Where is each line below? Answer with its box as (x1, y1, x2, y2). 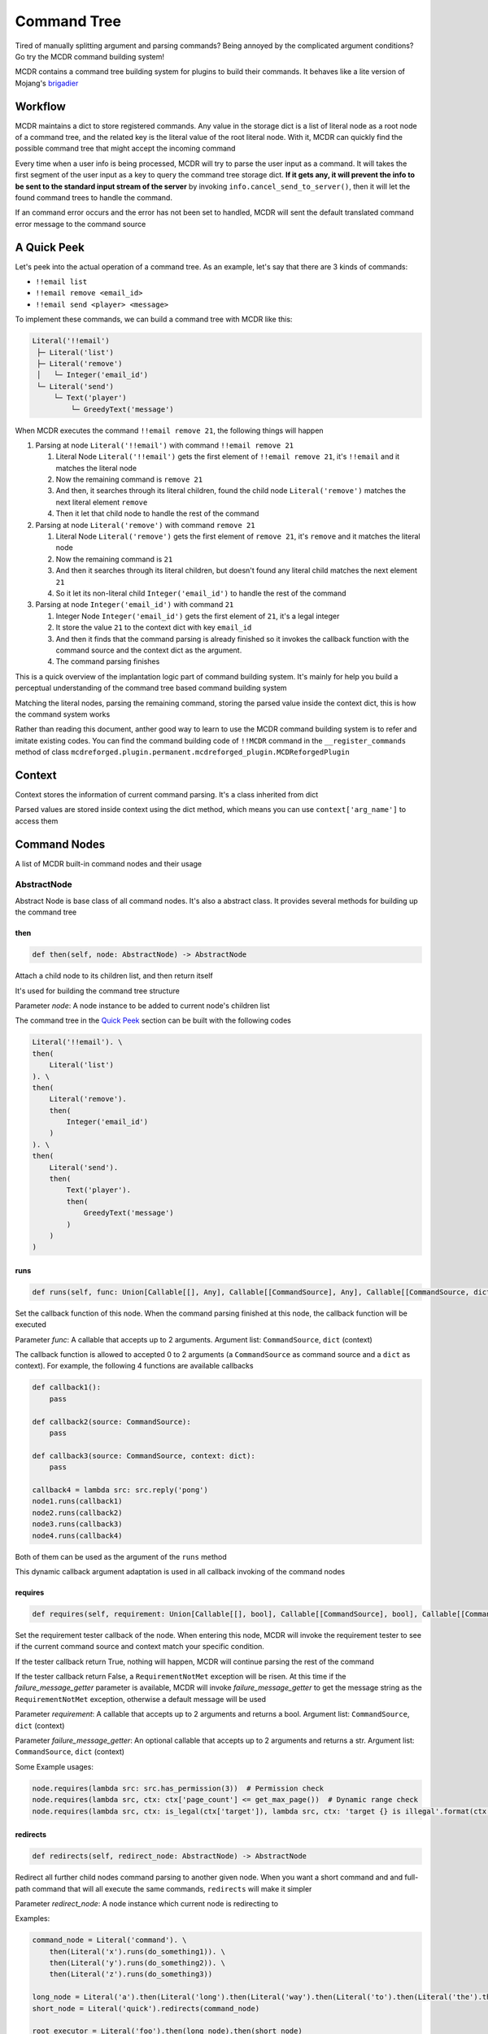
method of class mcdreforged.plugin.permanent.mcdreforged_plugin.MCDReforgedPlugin (15, 747, 350, 757)
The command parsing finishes (55, 657, 160, 666)
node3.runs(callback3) (32, 1520, 123, 1529)
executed (15, 1320, 46, 1329)
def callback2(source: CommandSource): (32, 1416, 191, 1426)
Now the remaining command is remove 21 (55, 474, 203, 484)
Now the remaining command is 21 (55, 554, 173, 564)
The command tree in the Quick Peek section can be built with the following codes (15, 1015, 292, 1025)
